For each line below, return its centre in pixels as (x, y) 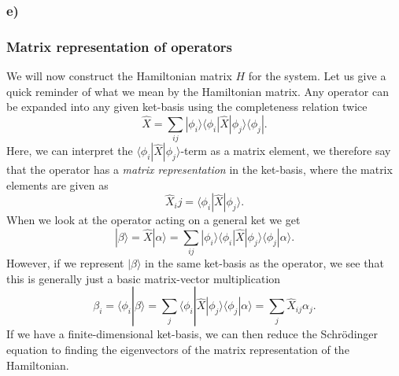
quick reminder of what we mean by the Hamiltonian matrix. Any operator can (198, 91)
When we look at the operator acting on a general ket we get (153, 220)
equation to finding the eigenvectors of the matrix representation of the (178, 350)
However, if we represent (65, 263)
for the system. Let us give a (317, 76)
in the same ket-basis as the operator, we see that (264, 263)
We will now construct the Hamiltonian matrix (119, 76)
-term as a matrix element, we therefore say (286, 151)
